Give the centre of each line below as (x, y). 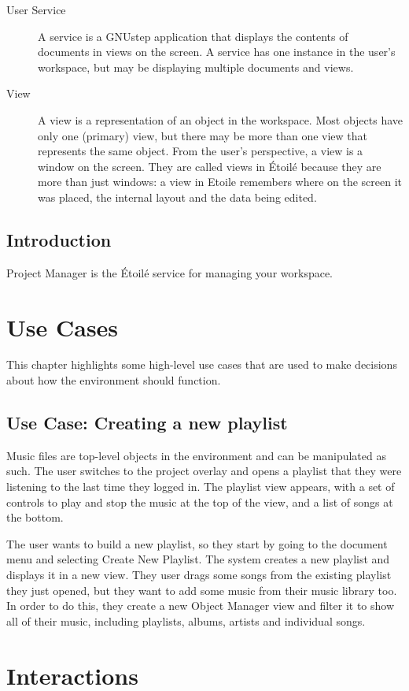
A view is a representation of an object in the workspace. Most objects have (221, 119)
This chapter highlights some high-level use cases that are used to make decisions (202, 364)
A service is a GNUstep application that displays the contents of (193, 36)
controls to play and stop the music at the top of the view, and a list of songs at (200, 502)
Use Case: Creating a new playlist (147, 423)
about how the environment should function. (114, 380)
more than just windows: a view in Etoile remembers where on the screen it (220, 182)
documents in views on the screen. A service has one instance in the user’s (217, 52)
